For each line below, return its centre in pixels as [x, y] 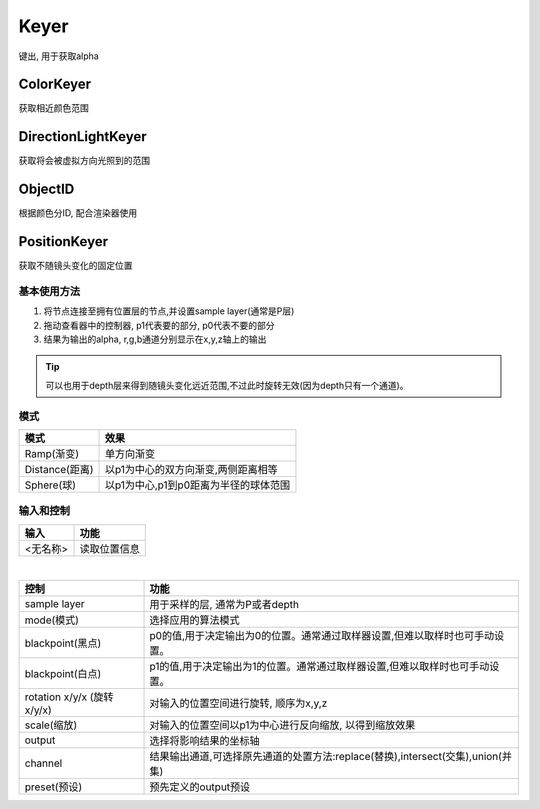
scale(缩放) [51, 725]
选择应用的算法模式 [194, 620]
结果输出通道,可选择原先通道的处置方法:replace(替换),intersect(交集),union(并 [330, 757]
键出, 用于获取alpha [58, 56]
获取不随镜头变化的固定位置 [75, 266]
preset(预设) [53, 787]
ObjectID [46, 189]
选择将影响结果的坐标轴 [204, 741]
